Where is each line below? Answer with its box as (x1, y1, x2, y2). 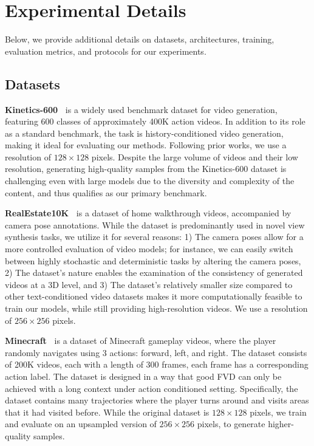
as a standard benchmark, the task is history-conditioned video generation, (5, 126, 284, 139)
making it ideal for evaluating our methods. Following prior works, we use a (5, 139, 287, 151)
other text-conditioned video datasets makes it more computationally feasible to (5, 290, 302, 303)
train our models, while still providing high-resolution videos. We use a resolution (5, 302, 308, 315)
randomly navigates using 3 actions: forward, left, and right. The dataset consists (5, 346, 307, 359)
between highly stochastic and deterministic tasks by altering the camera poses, (5, 254, 301, 267)
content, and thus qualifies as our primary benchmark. (5, 186, 207, 199)
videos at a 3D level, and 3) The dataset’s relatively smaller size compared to (5, 278, 293, 290)
